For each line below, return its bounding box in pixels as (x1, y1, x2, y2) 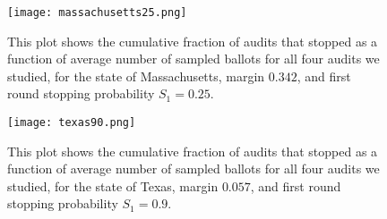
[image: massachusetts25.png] (7, 6, 187, 19)
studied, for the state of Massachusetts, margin (7, 66, 265, 85)
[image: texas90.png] (7, 116, 136, 130)
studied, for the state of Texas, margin (7, 176, 219, 195)
